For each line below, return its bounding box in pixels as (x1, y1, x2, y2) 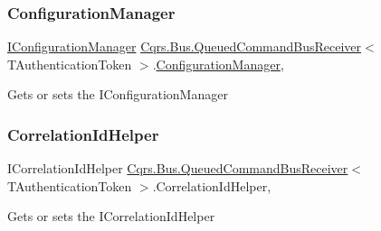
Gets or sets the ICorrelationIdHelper (7, 207, 215, 226)
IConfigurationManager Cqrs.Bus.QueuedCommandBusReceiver (7, 37, 362, 56)
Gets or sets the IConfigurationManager (7, 85, 228, 104)
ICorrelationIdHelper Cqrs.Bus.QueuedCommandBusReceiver (7, 159, 348, 178)
